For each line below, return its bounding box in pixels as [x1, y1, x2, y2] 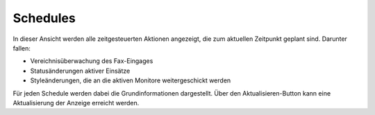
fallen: [12, 44, 31, 52]
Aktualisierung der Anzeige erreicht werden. [12, 98, 140, 107]
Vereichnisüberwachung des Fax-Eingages [30, 57, 153, 65]
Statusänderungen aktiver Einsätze [30, 67, 131, 75]
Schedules [12, 10, 76, 26]
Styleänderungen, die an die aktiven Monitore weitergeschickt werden [30, 76, 231, 85]
